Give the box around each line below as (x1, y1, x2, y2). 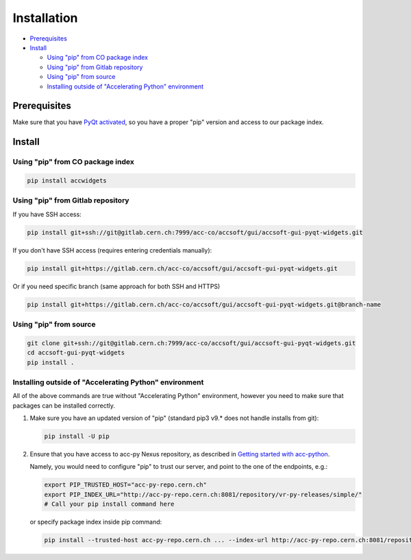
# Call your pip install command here (44, 500, 175, 508)
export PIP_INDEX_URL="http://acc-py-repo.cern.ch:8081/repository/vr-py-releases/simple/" (44, 491, 362, 498)
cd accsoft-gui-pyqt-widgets (27, 349, 125, 357)
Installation (12, 10, 78, 25)
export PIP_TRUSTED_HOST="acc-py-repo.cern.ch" (44, 481, 207, 489)
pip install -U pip (44, 432, 110, 441)
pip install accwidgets (27, 176, 108, 185)
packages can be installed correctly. (12, 401, 116, 410)
